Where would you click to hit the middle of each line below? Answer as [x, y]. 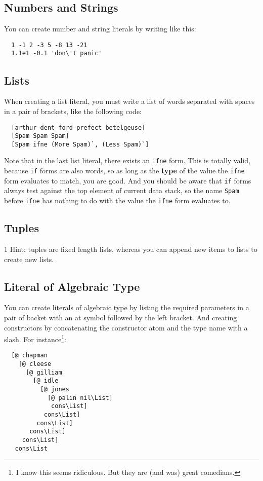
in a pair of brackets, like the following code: [73, 111]
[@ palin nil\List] [80, 398]
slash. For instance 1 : [35, 338]
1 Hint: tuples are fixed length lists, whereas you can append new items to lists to [131, 249]
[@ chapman [29, 356]
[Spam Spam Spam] [40, 136]
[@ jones [55, 389]
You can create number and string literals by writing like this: [100, 29]
